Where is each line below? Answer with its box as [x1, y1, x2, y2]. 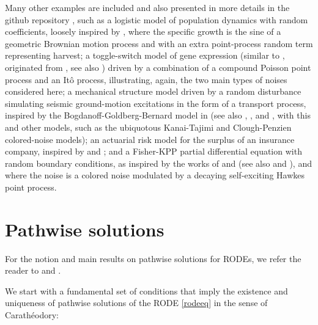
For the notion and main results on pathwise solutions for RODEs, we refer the [5, 252, 301, 265]
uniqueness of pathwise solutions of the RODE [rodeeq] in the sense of [5, 296, 268, 309]
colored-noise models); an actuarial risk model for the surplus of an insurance [5, 133, 295, 145]
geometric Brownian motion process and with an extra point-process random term [5, 37, 313, 49]
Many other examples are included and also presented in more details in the [5, 1, 290, 13]
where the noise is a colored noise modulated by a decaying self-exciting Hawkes [5, 169, 305, 181]
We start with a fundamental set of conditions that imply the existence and [5, 284, 288, 297]
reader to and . [5, 264, 61, 277]
